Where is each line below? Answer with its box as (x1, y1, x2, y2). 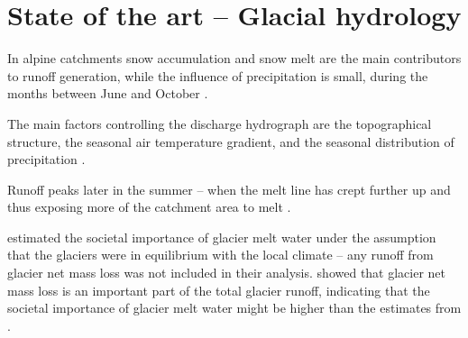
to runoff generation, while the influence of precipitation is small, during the (7, 66, 428, 85)
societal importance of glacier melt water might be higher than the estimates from (7, 298, 462, 317)
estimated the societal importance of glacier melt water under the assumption (7, 227, 436, 246)
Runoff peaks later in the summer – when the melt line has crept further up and (7, 179, 451, 198)
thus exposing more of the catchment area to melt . (7, 197, 291, 216)
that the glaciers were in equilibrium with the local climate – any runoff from (7, 245, 434, 264)
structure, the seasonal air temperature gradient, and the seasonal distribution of (7, 132, 454, 151)
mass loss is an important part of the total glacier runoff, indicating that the (7, 280, 430, 299)
